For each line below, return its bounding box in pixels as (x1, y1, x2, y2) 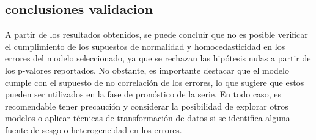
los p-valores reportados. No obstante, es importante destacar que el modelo (5, 63, 289, 76)
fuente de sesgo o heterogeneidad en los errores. (5, 123, 182, 136)
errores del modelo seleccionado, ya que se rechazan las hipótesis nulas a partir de (5, 52, 311, 65)
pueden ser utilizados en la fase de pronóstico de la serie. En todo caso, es (5, 88, 281, 100)
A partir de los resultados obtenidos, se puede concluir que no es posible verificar (5, 28, 308, 41)
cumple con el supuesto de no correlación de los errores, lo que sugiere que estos (5, 75, 304, 88)
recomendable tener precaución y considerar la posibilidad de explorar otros (5, 99, 288, 112)
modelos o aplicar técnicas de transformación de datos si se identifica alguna (5, 111, 290, 124)
